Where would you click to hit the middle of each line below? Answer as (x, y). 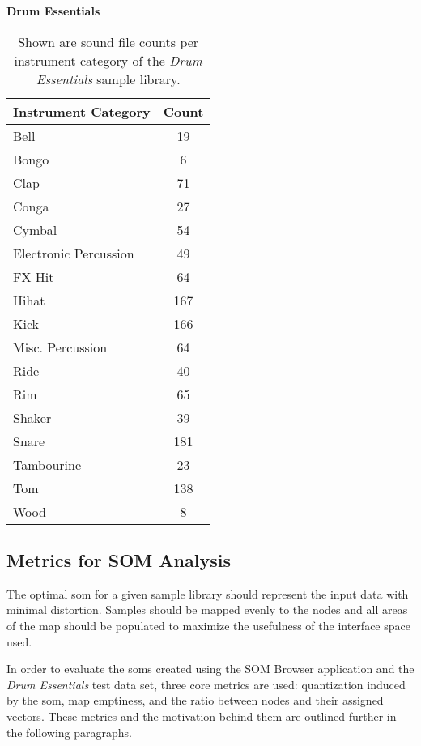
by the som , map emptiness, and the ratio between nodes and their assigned (195, 700)
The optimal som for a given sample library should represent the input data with (208, 593)
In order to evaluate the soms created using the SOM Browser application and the (210, 669)
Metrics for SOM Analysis (119, 559)
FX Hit (34, 276)
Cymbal (35, 229)
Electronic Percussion (74, 253)
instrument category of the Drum (108, 60)
